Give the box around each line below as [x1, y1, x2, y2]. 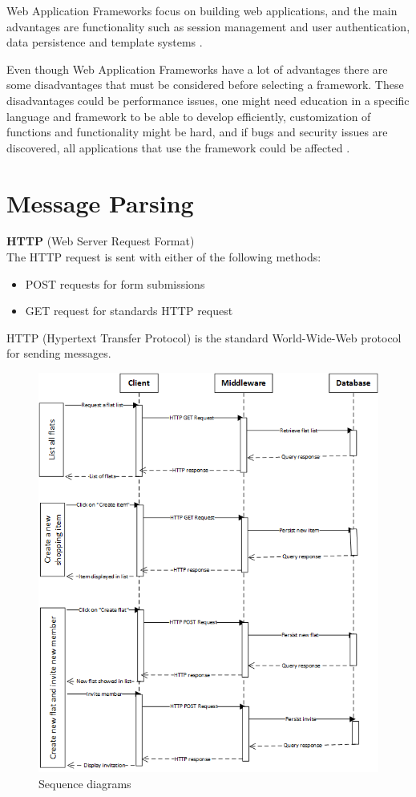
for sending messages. [6, 345, 111, 362]
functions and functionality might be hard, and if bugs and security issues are [6, 123, 388, 140]
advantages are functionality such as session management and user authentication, [6, 18, 410, 34]
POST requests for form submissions [25, 275, 205, 292]
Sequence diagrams [38, 775, 131, 791]
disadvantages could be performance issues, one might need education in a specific [6, 91, 410, 108]
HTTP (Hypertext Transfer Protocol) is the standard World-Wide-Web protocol [6, 329, 402, 346]
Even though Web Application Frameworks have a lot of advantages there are [6, 60, 388, 77]
